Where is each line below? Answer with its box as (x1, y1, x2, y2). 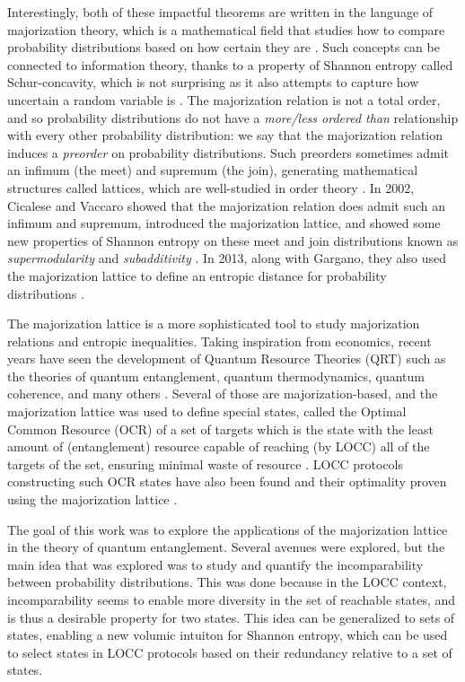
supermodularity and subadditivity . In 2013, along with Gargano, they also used (7, 249, 446, 267)
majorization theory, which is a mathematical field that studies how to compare (7, 20, 445, 39)
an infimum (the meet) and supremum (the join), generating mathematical (7, 161, 418, 179)
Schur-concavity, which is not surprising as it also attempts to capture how (7, 73, 419, 92)
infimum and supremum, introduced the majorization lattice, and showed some (7, 214, 441, 232)
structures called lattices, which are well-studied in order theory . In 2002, (7, 178, 415, 197)
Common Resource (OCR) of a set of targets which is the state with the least (7, 419, 434, 438)
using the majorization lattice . (7, 490, 178, 509)
